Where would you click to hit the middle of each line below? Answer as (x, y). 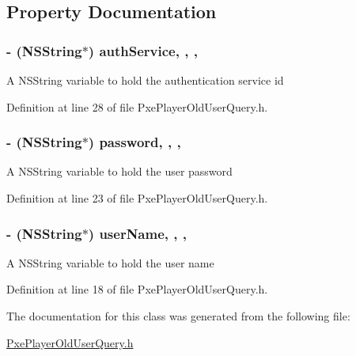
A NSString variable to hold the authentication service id (145, 80)
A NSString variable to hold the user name (110, 262)
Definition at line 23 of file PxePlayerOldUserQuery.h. (137, 198)
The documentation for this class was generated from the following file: (178, 316)
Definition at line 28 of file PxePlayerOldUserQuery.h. (137, 106)
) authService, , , (143, 50)
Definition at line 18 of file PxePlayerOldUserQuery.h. (137, 289)
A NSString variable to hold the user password (119, 171)
